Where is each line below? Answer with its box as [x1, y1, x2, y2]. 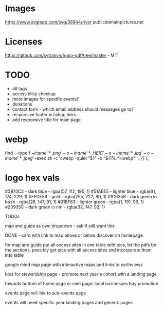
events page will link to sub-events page [5, 290, 86, 296]
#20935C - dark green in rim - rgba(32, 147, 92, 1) [5, 204, 106, 210]
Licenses [5, 36, 43, 47]
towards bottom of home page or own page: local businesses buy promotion [5, 280, 159, 286]
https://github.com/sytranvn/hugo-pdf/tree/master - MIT [5, 52, 119, 58]
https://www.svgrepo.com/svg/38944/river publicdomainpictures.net [5, 19, 144, 25]
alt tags [12, 85, 28, 91]
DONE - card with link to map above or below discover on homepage [5, 232, 143, 238]
